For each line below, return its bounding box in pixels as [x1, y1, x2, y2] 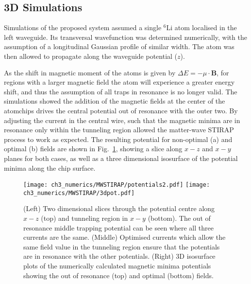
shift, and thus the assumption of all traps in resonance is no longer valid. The [4, 86, 237, 96]
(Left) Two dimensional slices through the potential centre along [23, 203, 215, 213]
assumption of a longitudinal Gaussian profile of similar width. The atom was [4, 41, 234, 52]
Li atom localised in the [166, 22, 237, 33]
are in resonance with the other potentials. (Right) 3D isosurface [23, 251, 216, 261]
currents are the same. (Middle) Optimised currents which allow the [23, 232, 226, 242]
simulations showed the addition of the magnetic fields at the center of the [4, 96, 225, 106]
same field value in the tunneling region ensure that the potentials [23, 241, 220, 251]
